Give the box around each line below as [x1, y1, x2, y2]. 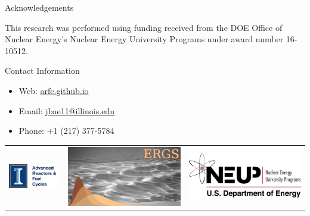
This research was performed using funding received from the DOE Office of [5, 21, 283, 33]
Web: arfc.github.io [18, 84, 89, 96]
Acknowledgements [5, 1, 74, 13]
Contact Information [5, 64, 80, 77]
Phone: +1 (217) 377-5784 [18, 124, 114, 137]
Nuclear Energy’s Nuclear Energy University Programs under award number [5, 33, 284, 45]
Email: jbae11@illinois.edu [18, 104, 114, 117]
